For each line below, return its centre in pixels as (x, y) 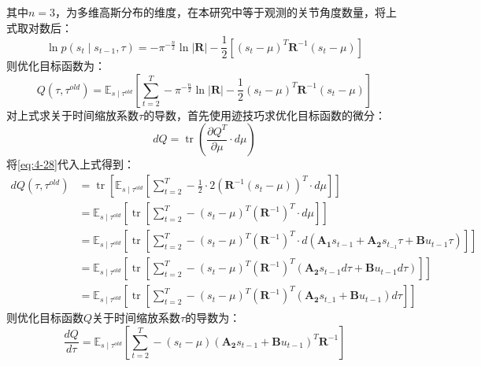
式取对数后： (39, 27)
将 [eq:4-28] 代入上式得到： (70, 164)
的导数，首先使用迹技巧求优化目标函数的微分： (265, 115)
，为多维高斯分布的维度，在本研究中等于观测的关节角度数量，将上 (226, 12)
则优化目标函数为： (56, 66)
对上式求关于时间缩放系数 (72, 115)
